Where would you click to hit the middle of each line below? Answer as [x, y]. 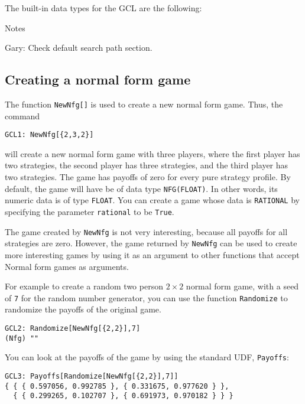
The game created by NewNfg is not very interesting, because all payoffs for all [146, 231]
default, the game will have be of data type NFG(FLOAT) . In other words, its [141, 188]
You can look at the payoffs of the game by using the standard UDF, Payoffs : [147, 357]
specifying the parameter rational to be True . [90, 211]
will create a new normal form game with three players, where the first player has [152, 153]
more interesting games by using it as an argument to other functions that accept [152, 254]
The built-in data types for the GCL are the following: [103, 8]
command [22, 115]
